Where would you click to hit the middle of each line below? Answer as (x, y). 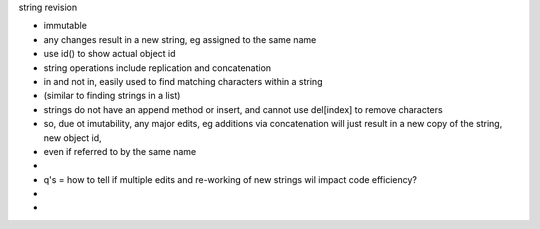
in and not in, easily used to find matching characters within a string (183, 81)
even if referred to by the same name (120, 151)
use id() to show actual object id (109, 54)
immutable (65, 26)
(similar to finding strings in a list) (112, 96)
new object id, (72, 137)
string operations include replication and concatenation (157, 67)
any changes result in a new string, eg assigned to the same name (180, 39)
